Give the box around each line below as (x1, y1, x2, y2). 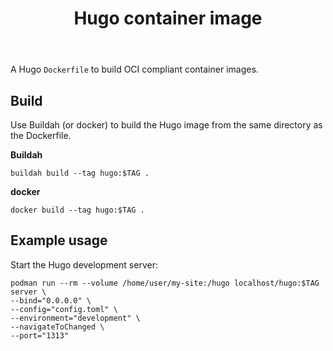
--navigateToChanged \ (10, 322, 105, 332)
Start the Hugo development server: (10, 258, 158, 271)
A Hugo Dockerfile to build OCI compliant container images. (10, 63, 259, 76)
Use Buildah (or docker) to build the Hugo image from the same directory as (10, 119, 323, 131)
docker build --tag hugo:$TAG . (10, 205, 145, 215)
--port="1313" (10, 330, 70, 341)
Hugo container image (73, 7, 263, 30)
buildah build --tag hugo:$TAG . (10, 168, 150, 178)
